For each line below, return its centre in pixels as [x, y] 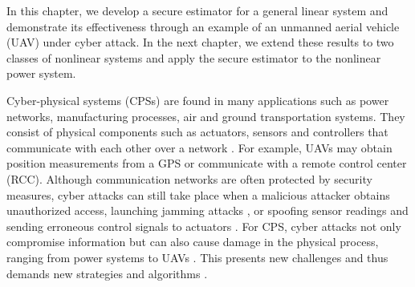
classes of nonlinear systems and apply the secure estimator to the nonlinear [194, 57]
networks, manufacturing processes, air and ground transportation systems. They [206, 116]
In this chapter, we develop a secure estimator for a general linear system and [197, 10]
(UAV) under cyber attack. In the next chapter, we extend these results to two [200, 42]
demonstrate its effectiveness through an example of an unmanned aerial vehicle [203, 26]
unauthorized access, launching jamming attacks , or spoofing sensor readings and [207, 210]
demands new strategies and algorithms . [107, 273]
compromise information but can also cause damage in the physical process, [193, 242]
